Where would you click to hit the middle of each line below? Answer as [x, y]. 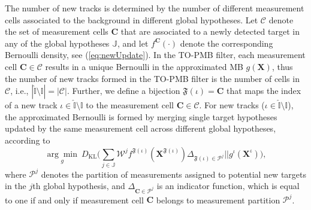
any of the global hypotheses [57, 43]
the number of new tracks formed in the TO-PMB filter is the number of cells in [152, 78]
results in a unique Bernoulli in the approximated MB [144, 66]
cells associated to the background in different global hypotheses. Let [132, 19]
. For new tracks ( [232, 105]
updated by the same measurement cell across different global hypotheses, [141, 128]
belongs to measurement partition [218, 200]
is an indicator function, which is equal [228, 185]
